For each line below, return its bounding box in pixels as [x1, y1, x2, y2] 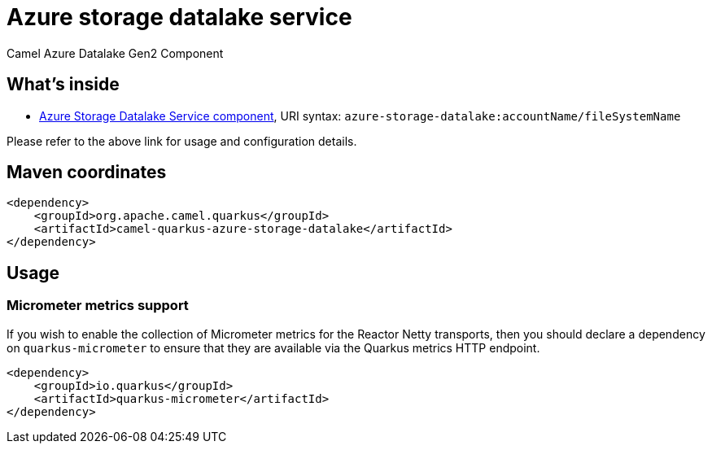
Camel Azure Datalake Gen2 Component [7, 46, 224, 60]
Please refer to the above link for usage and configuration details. [7, 133, 357, 148]
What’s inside [7, 74, 120, 95]
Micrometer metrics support [7, 297, 189, 314]
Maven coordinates [7, 162, 167, 183]
